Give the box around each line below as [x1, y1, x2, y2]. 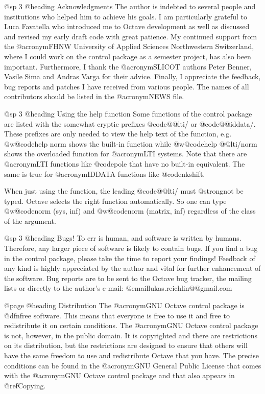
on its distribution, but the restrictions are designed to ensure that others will [4, 340, 248, 351]
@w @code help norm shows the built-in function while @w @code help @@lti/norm [4, 138, 257, 149]
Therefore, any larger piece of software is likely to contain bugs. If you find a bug [4, 243, 258, 253]
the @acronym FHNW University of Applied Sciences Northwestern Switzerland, [4, 41, 254, 52]
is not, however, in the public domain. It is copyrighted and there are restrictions [4, 330, 257, 340]
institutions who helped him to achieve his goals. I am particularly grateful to [4, 11, 248, 21]
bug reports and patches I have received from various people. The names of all [4, 81, 249, 91]
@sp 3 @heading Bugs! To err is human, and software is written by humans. [4, 233, 242, 243]
